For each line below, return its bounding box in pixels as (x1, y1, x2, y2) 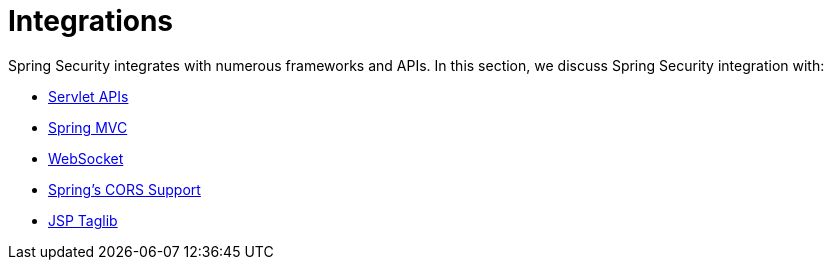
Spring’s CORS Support (48, 180, 201, 198)
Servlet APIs (48, 87, 129, 105)
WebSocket (48, 149, 124, 167)
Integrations (8, 4, 174, 38)
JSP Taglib (48, 211, 118, 229)
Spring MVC (48, 118, 128, 136)
